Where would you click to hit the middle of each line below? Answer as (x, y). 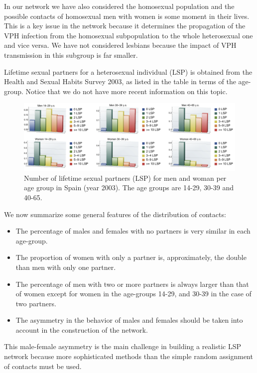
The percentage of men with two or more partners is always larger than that (132, 284)
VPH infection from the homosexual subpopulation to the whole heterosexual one (128, 35)
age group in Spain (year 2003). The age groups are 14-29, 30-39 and (129, 187)
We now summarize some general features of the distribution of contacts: (115, 214)
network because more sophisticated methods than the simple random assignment (128, 356)
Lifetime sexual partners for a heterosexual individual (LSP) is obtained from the (128, 71)
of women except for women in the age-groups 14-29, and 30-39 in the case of (133, 294)
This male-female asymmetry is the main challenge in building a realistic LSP (123, 346)
